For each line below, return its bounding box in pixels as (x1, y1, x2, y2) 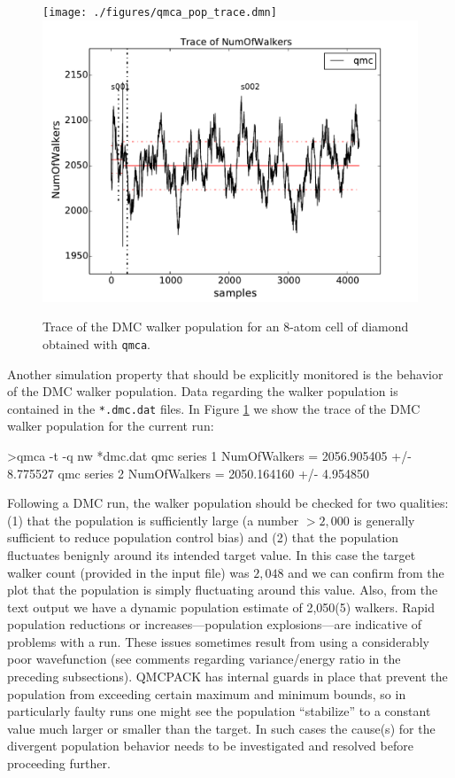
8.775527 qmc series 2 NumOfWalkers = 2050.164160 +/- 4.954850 (7, 463, 369, 482)
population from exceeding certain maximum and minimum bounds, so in (7, 684, 406, 703)
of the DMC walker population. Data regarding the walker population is (7, 382, 398, 401)
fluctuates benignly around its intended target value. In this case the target (7, 545, 416, 564)
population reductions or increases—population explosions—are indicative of (7, 615, 422, 634)
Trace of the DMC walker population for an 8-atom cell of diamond (42, 317, 409, 336)
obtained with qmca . (42, 334, 151, 353)
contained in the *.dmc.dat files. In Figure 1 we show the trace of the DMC (7, 399, 420, 417)
